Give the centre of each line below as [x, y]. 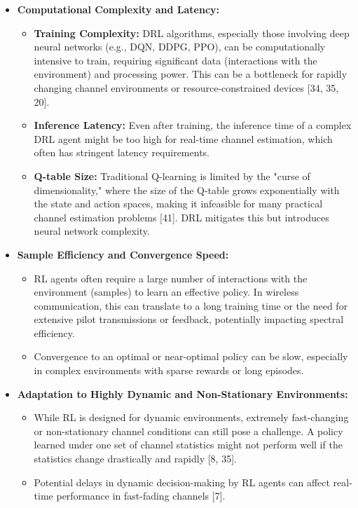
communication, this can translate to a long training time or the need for [191, 305]
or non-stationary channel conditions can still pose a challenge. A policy [188, 431]
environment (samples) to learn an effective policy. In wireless [166, 292]
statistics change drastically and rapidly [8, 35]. [135, 459]
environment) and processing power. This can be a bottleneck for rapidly [191, 74]
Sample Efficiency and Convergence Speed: [123, 254]
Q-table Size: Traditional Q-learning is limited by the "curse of [172, 176]
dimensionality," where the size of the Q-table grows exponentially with [187, 190]
